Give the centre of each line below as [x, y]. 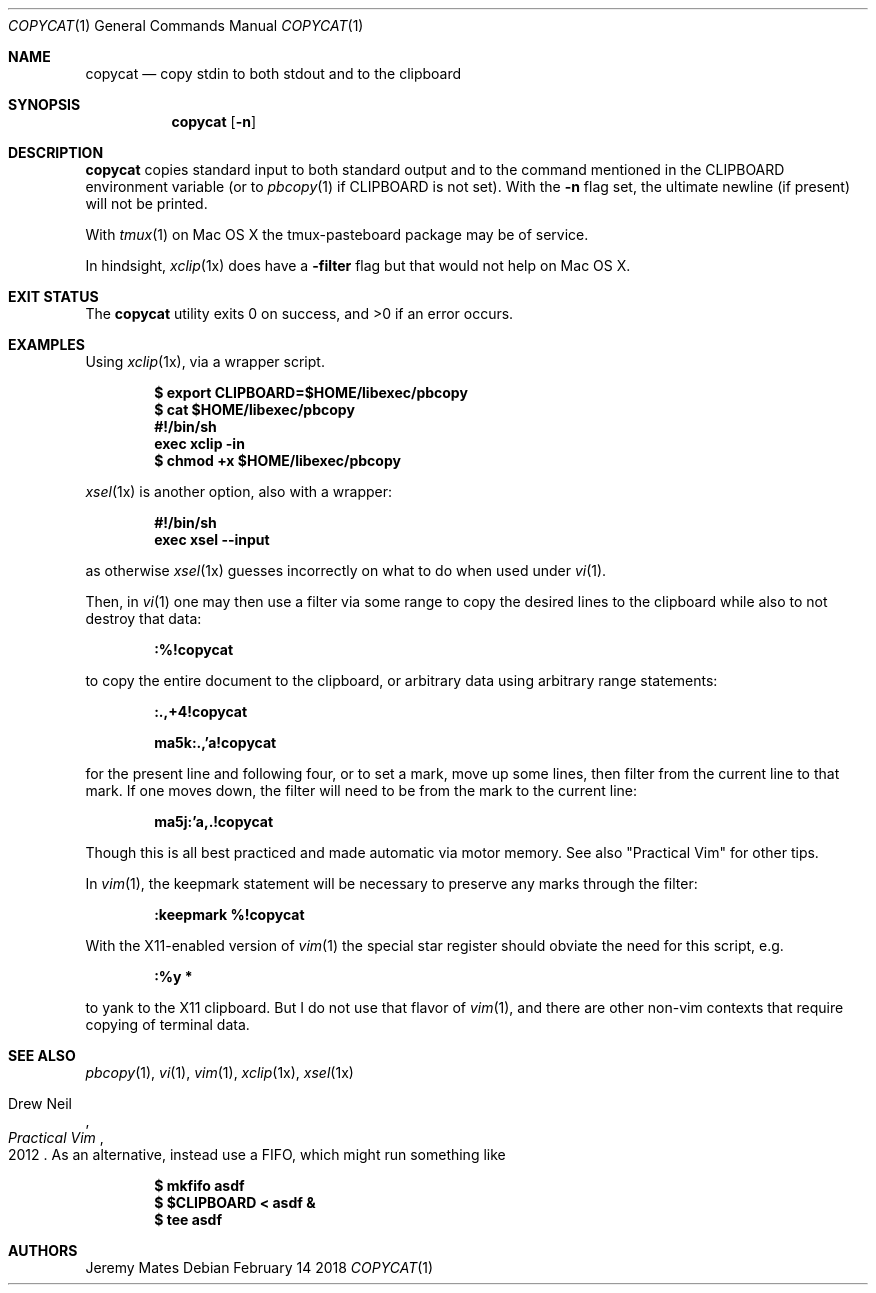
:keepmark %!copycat [229, 914]
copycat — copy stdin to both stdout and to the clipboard [273, 73]
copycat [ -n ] [214, 121]
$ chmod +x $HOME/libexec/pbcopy [277, 460]
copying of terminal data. [167, 1024]
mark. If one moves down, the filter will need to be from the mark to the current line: [361, 790]
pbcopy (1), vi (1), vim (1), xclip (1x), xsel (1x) [219, 1072]
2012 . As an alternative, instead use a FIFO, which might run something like [257, 1154]
